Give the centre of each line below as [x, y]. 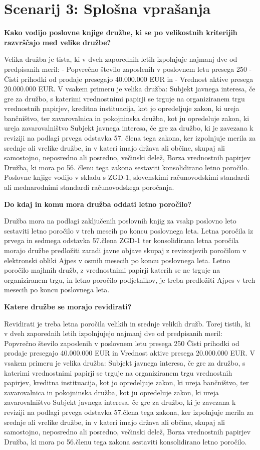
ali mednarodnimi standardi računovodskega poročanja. [89, 187]
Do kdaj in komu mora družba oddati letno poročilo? [98, 204]
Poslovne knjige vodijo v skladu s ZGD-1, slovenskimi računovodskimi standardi [127, 177]
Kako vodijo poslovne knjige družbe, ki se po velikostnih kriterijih [121, 32]
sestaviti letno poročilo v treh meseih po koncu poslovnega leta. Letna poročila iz [129, 230]
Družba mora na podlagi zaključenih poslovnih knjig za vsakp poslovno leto [120, 221]
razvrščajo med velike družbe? [58, 42]
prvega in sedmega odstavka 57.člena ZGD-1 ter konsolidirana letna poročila [121, 240]
